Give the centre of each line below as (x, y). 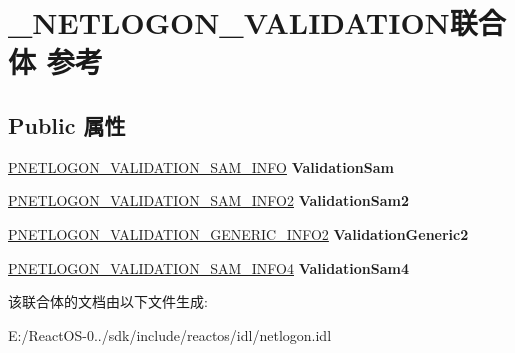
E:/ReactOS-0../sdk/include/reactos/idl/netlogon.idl (170, 334)
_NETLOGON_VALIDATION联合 (257, 22)
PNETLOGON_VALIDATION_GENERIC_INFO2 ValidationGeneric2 (238, 233)
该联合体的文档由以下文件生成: (108, 301)
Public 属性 (67, 124)
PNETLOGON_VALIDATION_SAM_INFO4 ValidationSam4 (208, 267)
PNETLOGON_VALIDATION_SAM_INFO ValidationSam (201, 166)
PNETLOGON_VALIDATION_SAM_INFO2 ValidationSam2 (208, 200)
